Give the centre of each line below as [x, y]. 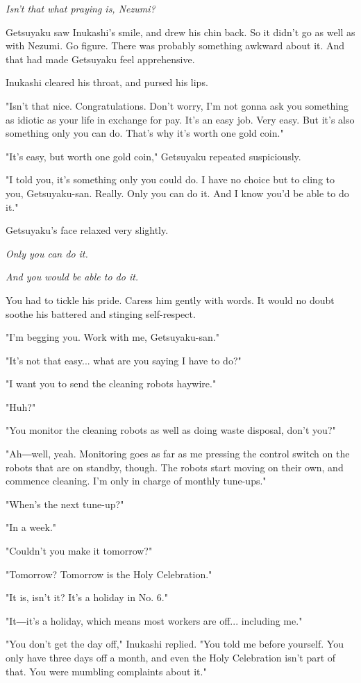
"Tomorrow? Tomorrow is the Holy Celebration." [109, 574]
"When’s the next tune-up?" [65, 504]
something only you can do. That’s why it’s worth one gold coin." [145, 133]
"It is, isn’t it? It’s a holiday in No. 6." [87, 597]
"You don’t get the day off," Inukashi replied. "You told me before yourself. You [175, 644]
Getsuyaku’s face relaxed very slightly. [87, 230]
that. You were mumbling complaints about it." [106, 671]
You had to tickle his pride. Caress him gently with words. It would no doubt [170, 300]
